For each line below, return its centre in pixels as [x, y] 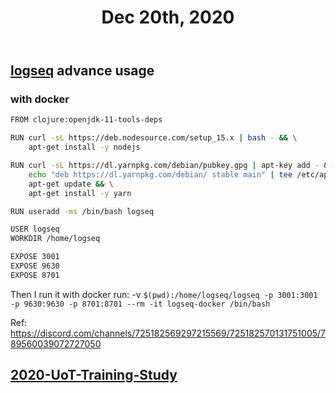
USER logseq [35, 229]
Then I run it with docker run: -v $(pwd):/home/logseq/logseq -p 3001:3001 [164, 294]
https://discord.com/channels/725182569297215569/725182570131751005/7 [168, 333]
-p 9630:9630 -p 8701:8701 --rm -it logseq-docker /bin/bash [140, 304]
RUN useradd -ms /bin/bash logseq [82, 211]
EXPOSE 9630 [35, 266]
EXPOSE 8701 [35, 275]
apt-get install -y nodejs [84, 147]
